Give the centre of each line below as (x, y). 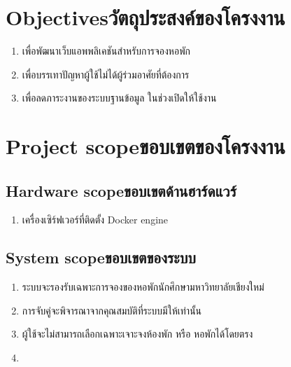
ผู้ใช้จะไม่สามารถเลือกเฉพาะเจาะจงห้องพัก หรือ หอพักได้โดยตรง (137, 334)
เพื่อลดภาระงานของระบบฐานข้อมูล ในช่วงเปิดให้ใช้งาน (119, 98)
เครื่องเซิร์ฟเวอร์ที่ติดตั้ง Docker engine (95, 220)
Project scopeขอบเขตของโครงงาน (145, 146)
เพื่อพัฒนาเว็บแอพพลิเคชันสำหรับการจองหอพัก (106, 51)
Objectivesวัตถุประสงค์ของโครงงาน (145, 17)
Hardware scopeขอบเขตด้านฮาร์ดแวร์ (121, 190)
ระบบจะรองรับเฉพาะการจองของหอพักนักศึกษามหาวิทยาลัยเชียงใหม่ (143, 287)
